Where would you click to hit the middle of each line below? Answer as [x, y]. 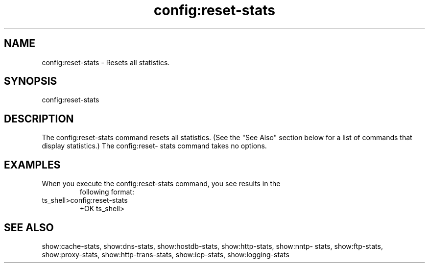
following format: [107, 192]
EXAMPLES [32, 165]
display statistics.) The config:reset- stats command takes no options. [154, 146]
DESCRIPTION [39, 119]
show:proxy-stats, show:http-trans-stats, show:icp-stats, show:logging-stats [166, 254]
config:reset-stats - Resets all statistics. [106, 62]
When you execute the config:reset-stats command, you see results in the [161, 184]
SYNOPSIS [31, 81]
